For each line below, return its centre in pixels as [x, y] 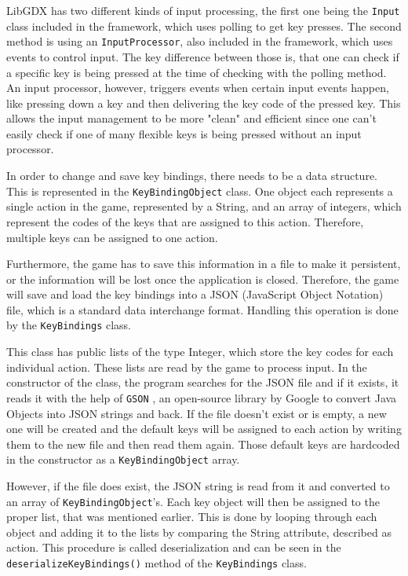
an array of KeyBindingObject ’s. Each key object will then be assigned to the [193, 501]
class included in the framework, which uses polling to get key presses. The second [204, 26]
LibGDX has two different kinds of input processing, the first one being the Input [203, 10]
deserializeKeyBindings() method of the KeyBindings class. [157, 563]
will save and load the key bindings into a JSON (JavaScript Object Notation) [195, 294]
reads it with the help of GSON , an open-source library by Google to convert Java [202, 397]
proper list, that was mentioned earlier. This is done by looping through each [192, 517]
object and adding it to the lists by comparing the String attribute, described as [199, 532]
